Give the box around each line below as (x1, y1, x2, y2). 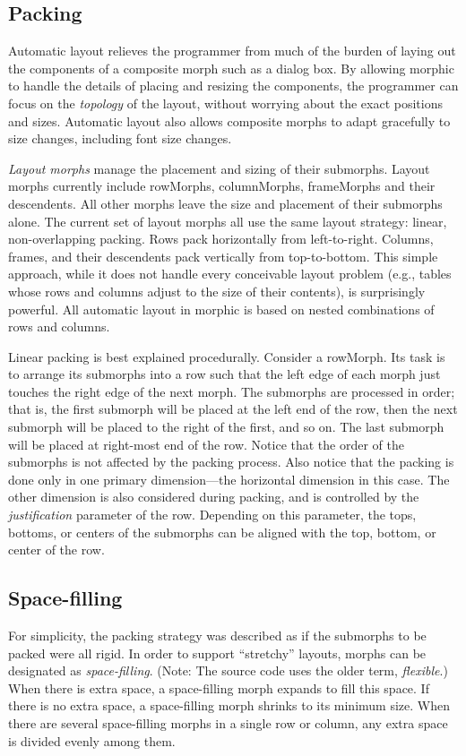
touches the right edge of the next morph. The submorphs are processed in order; (8, 382, 455, 400)
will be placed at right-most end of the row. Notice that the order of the (8, 434, 404, 453)
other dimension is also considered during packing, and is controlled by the (8, 487, 419, 506)
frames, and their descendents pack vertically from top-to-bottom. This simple (8, 246, 438, 265)
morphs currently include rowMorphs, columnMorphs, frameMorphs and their (8, 176, 436, 195)
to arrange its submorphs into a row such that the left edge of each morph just (8, 365, 441, 383)
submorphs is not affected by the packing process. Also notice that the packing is (8, 452, 454, 471)
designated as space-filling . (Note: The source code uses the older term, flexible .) (8, 661, 448, 680)
